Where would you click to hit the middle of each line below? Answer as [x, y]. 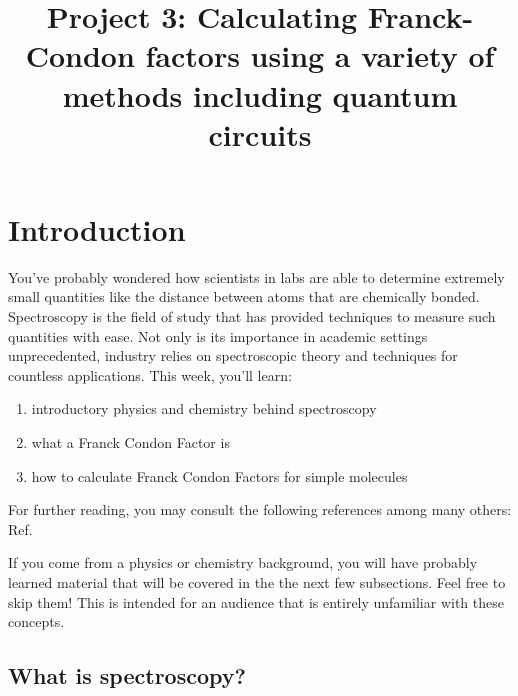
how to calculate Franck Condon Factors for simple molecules [219, 475]
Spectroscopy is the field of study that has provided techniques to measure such [252, 316]
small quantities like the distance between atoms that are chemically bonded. [244, 296]
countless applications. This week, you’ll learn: [150, 374]
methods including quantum [260, 94]
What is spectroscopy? [127, 675]
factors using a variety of [320, 55]
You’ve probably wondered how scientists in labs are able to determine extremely [256, 276]
